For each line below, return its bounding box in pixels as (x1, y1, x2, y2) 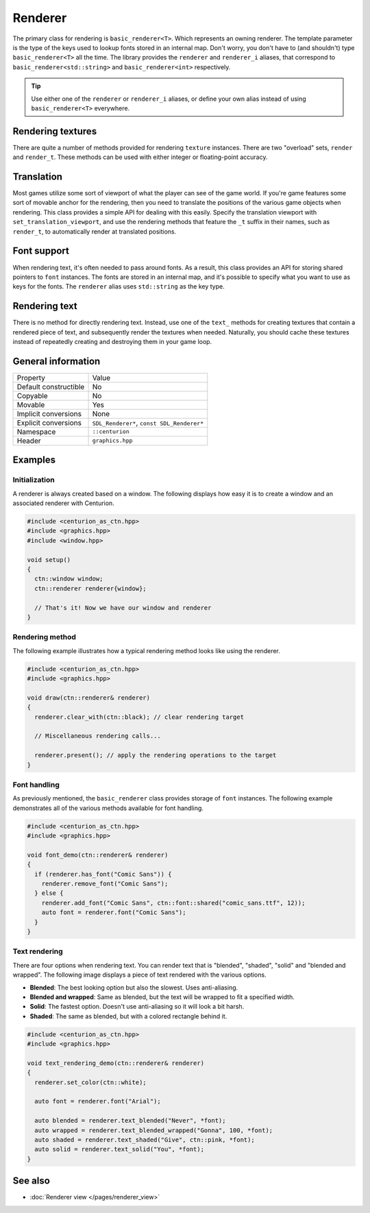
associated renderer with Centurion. (12, 499, 114, 507)
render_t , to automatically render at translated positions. (12, 227, 177, 236)
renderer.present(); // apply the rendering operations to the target (34, 751, 277, 759)
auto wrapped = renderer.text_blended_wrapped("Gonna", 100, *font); (34, 1126, 273, 1134)
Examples (12, 454, 56, 466)
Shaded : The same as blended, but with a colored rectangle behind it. (29, 1012, 227, 1020)
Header (16, 436, 41, 445)
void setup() (27, 556, 71, 563)
